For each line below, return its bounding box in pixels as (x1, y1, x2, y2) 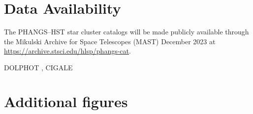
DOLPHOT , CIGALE (4, 62, 73, 72)
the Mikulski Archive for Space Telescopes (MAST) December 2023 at (4, 36, 216, 46)
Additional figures (4, 91, 128, 111)
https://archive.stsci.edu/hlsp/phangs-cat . (4, 46, 131, 56)
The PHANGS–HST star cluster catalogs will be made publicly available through (4, 27, 249, 37)
